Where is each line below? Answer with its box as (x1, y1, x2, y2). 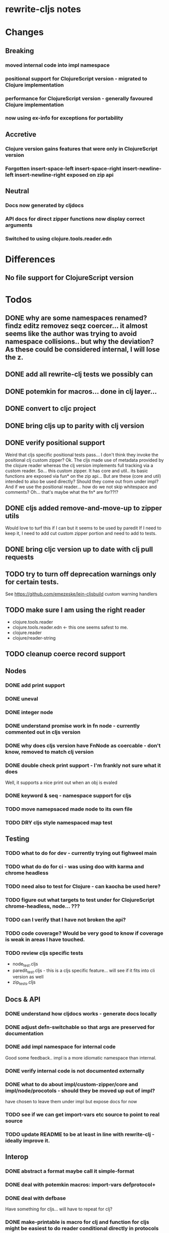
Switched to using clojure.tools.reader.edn (5, 235, 112, 242)
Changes (5, 27, 44, 38)
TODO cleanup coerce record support (5, 650, 126, 658)
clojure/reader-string (12, 635, 56, 641)
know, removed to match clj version (5, 748, 94, 755)
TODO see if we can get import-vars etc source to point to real (5, 1111, 160, 1118)
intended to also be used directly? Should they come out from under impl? (5, 479, 159, 485)
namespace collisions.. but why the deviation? (5, 337, 154, 345)
